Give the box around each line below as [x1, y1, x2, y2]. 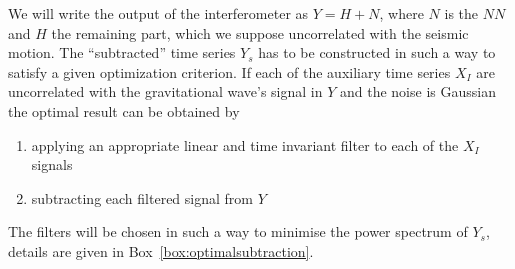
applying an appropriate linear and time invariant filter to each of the [31, 134, 459, 155]
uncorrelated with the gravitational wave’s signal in [8, 81, 323, 102]
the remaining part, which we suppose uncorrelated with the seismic [51, 22, 469, 43]
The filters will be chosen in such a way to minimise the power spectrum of [8, 221, 468, 242]
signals [31, 154, 73, 175]
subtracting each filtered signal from [31, 187, 253, 208]
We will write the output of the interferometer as [8, 3, 309, 23]
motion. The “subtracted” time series [8, 42, 236, 63]
